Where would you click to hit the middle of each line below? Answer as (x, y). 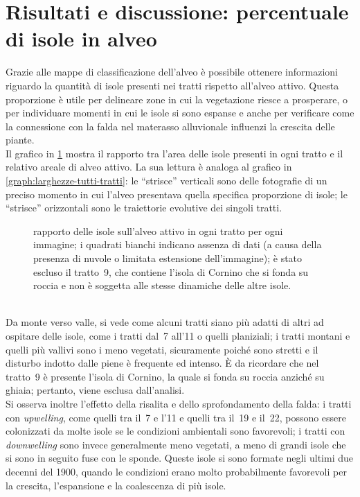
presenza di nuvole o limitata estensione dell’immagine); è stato (168, 258)
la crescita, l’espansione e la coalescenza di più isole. (116, 485)
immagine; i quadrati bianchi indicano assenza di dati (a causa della (178, 244)
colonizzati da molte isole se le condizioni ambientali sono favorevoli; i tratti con (175, 431)
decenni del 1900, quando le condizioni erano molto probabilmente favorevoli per (176, 471)
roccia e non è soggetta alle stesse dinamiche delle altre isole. (162, 285)
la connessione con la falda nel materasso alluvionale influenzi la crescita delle (170, 126)
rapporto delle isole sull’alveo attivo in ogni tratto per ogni (158, 230)
